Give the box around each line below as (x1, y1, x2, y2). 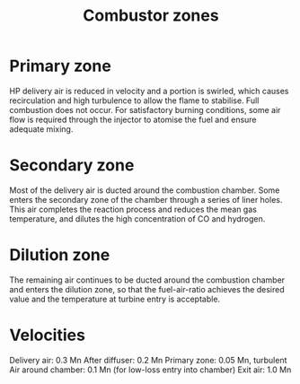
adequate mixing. (9, 123, 74, 135)
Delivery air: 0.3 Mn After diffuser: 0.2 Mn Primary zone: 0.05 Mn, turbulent (9, 354, 287, 365)
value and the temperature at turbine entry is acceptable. (9, 293, 221, 304)
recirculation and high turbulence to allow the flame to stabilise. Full (9, 95, 260, 106)
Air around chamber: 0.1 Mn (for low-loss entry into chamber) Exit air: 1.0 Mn (9, 364, 292, 375)
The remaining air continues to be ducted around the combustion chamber (9, 275, 286, 285)
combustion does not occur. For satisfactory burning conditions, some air (9, 104, 281, 115)
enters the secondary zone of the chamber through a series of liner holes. (9, 194, 283, 205)
